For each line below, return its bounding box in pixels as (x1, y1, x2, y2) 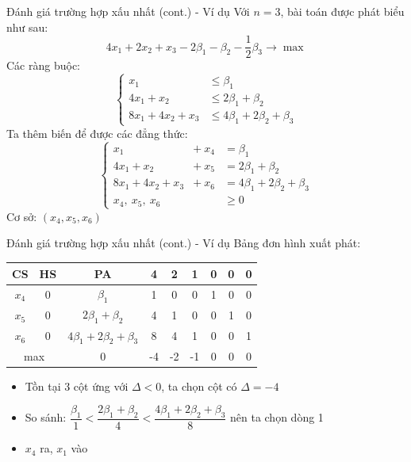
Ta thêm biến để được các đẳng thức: (6, 124, 188, 141)
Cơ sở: (6, 208, 37, 224)
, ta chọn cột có (161, 377, 237, 394)
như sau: (6, 18, 48, 35)
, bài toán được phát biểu (280, 3, 405, 19)
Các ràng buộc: (6, 57, 80, 74)
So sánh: (25, 409, 67, 426)
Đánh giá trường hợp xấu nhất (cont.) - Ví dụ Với (6, 3, 250, 19)
